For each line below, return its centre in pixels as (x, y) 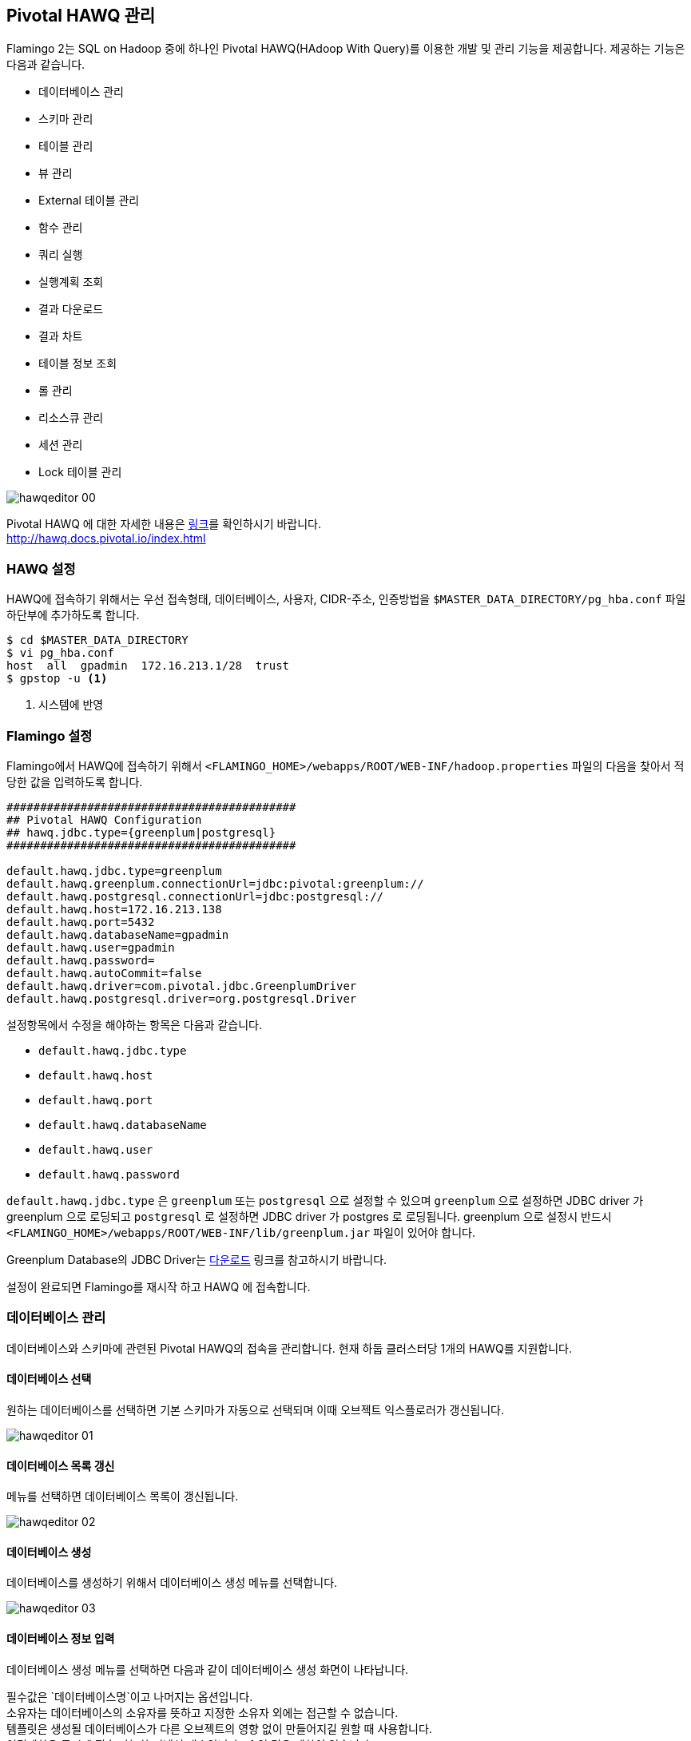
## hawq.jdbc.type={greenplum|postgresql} (141, 832)
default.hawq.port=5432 (81, 922)
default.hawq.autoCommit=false (104, 973)
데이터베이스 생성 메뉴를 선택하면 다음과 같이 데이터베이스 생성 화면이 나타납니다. (208, 1669)
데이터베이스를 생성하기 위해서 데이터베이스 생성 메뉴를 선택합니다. (172, 1583)
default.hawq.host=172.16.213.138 (114, 909)
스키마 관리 (66, 119)
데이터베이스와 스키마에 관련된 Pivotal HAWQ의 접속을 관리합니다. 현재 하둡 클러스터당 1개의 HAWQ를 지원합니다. (289, 1348)
